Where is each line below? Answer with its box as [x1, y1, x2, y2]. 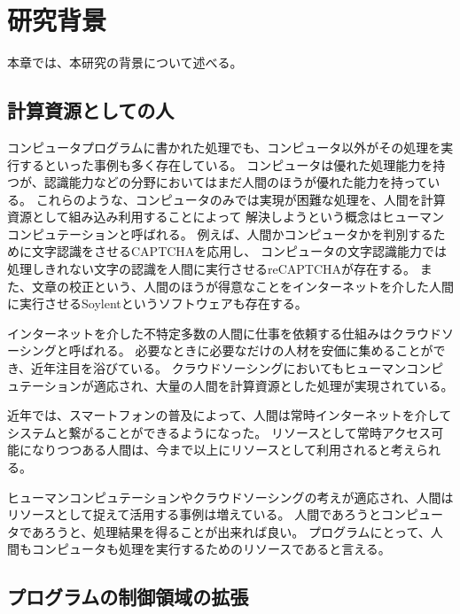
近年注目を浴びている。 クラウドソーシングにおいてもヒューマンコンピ [31, 359, 444, 377]
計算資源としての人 [7, 97, 175, 124]
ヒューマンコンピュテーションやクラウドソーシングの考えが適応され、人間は [7, 487, 454, 506]
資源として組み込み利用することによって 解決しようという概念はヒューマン [7, 207, 445, 226]
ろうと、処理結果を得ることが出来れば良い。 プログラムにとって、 [43, 522, 431, 540]
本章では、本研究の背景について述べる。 [7, 53, 243, 72]
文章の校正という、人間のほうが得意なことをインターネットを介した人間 [31, 276, 454, 295]
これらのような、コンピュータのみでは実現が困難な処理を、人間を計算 [35, 190, 446, 208]
